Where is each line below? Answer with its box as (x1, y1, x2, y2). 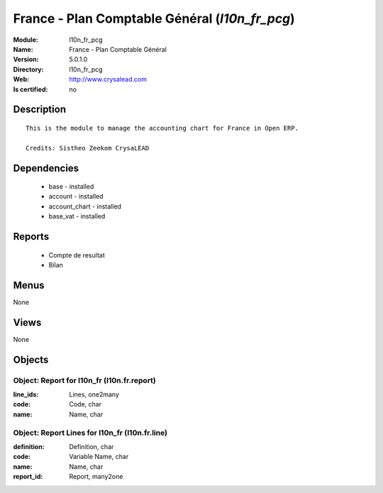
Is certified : (13, 85, 48, 94)
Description (13, 104, 67, 116)
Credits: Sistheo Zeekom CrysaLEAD (26, 144, 150, 152)
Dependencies (13, 162, 79, 174)
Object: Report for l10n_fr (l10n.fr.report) (13, 375, 156, 385)
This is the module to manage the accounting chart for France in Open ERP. (26, 124, 299, 132)
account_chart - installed (48, 202, 122, 211)
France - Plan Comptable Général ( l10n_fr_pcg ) (13, 11, 296, 26)
